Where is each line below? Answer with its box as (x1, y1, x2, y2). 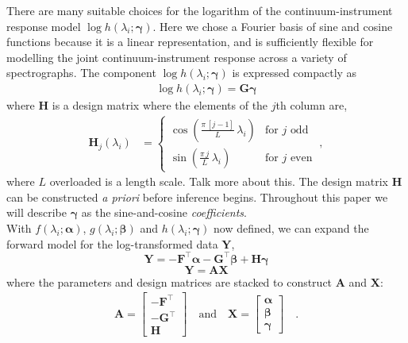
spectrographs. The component (6, 64, 156, 81)
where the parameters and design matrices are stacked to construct (6, 273, 333, 290)
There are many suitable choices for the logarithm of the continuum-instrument (6, 2, 393, 18)
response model (6, 17, 81, 34)
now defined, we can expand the (214, 219, 369, 236)
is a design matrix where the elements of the (52, 97, 268, 113)
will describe (6, 204, 67, 221)
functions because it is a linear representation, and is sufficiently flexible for (6, 33, 374, 50)
